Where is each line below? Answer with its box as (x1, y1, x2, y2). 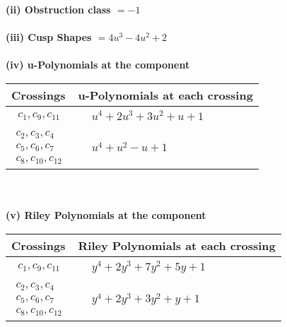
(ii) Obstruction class (6, 2, 111, 16)
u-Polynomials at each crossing (78, 86, 253, 103)
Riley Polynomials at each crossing (78, 237, 276, 254)
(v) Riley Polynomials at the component (6, 208, 206, 222)
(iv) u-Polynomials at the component (6, 57, 190, 72)
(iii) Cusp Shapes (6, 30, 92, 44)
